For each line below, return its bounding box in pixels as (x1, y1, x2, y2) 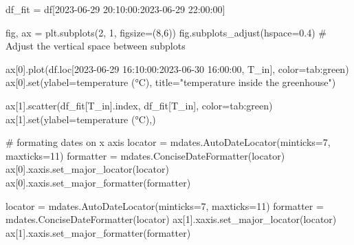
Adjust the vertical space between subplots (5, 39, 186, 53)
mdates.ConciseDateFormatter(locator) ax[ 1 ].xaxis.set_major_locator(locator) (5, 212, 337, 226)
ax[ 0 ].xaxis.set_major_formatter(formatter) (5, 175, 191, 189)
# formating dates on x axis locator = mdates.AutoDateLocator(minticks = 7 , (5, 135, 331, 149)
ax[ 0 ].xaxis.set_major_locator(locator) (5, 162, 169, 176)
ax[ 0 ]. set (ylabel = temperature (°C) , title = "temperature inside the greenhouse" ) (5, 75, 336, 89)
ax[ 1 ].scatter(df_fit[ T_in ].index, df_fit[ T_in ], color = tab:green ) (5, 98, 273, 112)
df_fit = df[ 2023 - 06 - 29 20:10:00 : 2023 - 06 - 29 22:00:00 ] (5, 2, 225, 16)
